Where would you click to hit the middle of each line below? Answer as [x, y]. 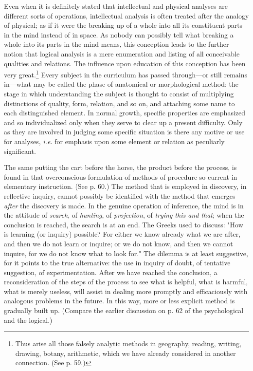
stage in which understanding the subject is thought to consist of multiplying [119, 93]
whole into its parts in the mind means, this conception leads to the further [117, 44]
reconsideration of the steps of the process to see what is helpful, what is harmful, [126, 282]
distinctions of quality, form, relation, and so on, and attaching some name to [119, 103]
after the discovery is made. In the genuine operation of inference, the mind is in [124, 205]
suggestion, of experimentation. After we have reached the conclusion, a [111, 272]
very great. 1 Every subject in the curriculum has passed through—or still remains [126, 74]
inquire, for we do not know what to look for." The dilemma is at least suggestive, [126, 253]
